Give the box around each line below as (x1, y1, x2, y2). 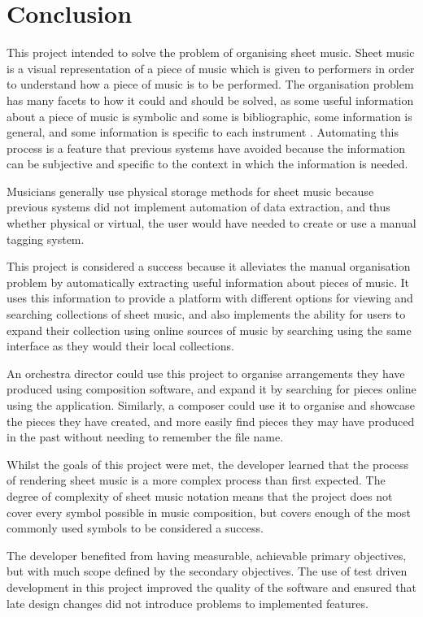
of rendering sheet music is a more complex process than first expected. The (7, 471, 386, 489)
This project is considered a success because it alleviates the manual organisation (7, 258, 411, 275)
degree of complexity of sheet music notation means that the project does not (7, 487, 393, 504)
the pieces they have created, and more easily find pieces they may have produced (7, 412, 415, 429)
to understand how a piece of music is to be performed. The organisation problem (7, 76, 414, 93)
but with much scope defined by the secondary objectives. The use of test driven (7, 563, 408, 580)
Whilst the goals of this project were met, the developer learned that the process (7, 455, 409, 472)
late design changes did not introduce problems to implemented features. (7, 594, 368, 611)
